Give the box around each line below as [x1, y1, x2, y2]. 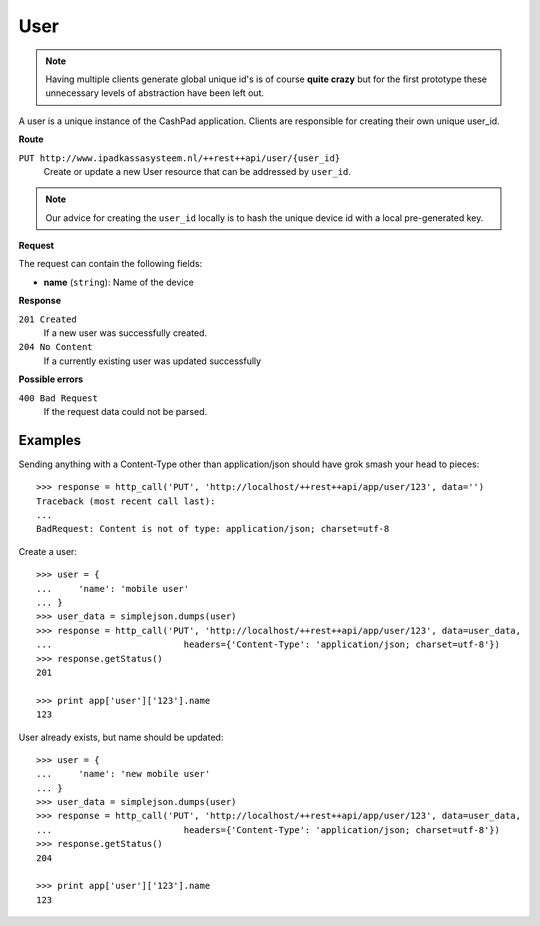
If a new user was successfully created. [43, 327, 208, 339]
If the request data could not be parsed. [43, 405, 208, 417]
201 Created [18, 313, 77, 325]
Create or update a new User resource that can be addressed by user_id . [43, 165, 352, 177]
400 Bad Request [18, 392, 99, 404]
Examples [18, 431, 82, 449]
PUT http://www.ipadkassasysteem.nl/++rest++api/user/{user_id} [18, 152, 341, 164]
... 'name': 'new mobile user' [36, 768, 211, 780]
